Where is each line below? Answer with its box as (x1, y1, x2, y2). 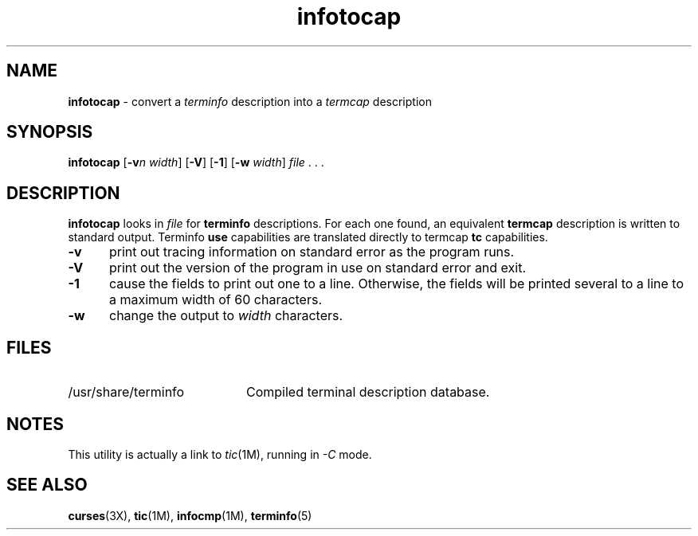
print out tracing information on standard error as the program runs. (108, 244, 515, 260)
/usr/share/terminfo (68, 384, 185, 401)
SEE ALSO (6, 475, 88, 495)
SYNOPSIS (6, 122, 93, 143)
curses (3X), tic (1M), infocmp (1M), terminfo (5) (68, 508, 312, 522)
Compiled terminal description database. (245, 384, 490, 401)
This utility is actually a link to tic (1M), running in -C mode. (68, 447, 372, 461)
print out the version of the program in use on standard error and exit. (108, 260, 527, 276)
